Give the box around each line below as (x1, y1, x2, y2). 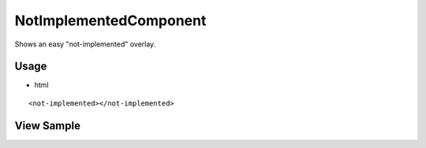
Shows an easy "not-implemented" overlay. (14, 39, 156, 49)
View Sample (14, 119, 80, 132)
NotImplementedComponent (14, 12, 207, 29)
